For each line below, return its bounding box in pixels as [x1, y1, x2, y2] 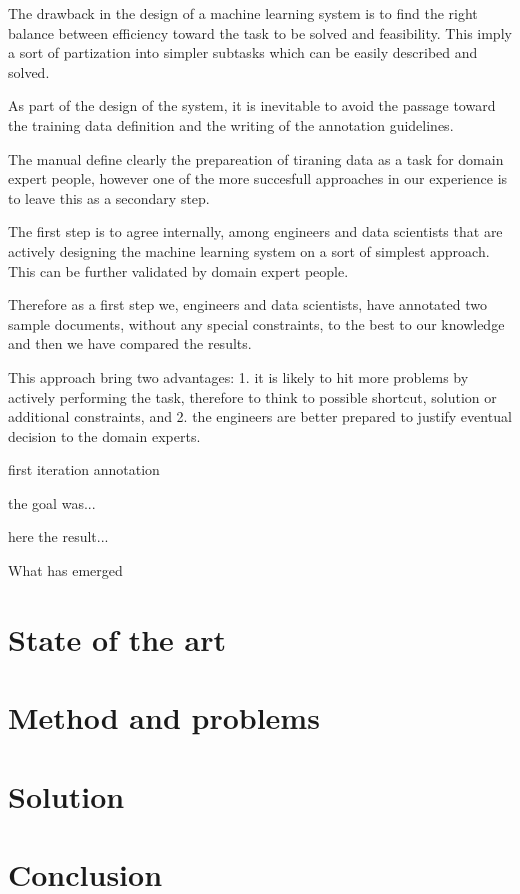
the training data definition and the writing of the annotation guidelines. [8, 114, 454, 135]
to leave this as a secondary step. [8, 187, 210, 208]
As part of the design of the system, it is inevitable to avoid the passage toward [8, 95, 496, 116]
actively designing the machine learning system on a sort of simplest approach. [8, 240, 490, 261]
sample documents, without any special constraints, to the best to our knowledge [8, 313, 505, 334]
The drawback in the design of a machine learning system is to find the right [8, 3, 478, 23]
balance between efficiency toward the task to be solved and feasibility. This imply [8, 22, 512, 43]
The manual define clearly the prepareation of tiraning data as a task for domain [8, 148, 504, 169]
